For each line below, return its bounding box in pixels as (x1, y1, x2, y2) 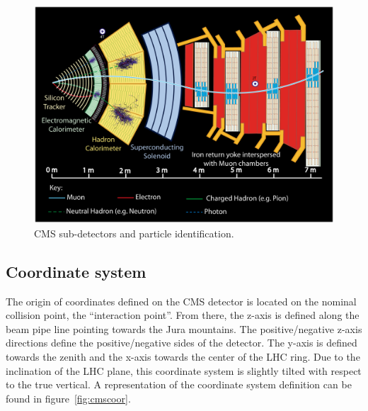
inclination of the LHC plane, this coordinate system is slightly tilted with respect (6, 363, 362, 378)
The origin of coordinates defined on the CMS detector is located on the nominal (6, 293, 357, 308)
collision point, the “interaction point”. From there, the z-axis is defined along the (6, 308, 360, 322)
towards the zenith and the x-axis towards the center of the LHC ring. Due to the (6, 349, 360, 364)
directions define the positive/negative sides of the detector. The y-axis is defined (6, 335, 357, 350)
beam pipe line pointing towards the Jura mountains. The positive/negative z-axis (6, 321, 362, 336)
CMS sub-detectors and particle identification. (34, 225, 234, 240)
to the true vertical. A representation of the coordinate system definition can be (6, 377, 352, 392)
